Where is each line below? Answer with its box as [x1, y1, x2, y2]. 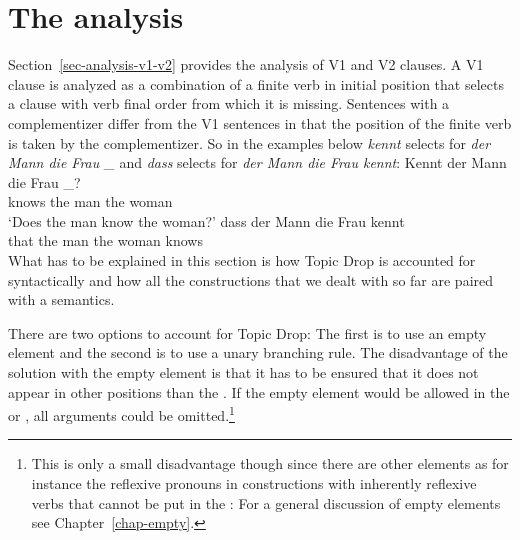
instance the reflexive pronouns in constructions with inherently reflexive [31, 473, 477, 494]
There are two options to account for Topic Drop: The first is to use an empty [8, 322, 487, 343]
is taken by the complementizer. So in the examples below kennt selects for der [8, 132, 491, 153]
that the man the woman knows [8, 230, 203, 251]
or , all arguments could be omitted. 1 [8, 402, 235, 425]
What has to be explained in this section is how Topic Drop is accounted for [8, 250, 476, 271]
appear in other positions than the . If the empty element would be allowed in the [8, 381, 510, 402]
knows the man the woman [8, 191, 173, 212]
